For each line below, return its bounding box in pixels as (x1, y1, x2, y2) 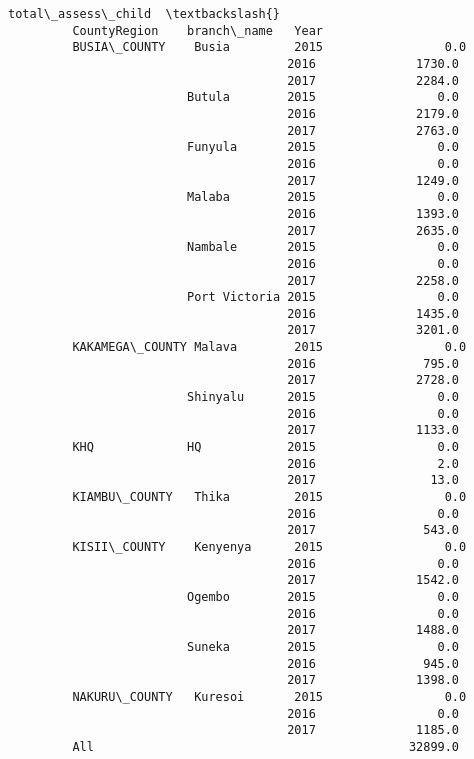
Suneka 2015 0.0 (186, 639, 460, 654)
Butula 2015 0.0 (186, 90, 460, 105)
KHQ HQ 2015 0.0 (72, 440, 460, 455)
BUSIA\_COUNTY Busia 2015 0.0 (72, 40, 467, 55)
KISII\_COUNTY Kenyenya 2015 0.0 (72, 540, 467, 554)
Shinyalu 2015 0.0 (186, 390, 460, 405)
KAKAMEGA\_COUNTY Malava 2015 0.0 (72, 340, 467, 355)
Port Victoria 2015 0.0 (186, 290, 460, 305)
